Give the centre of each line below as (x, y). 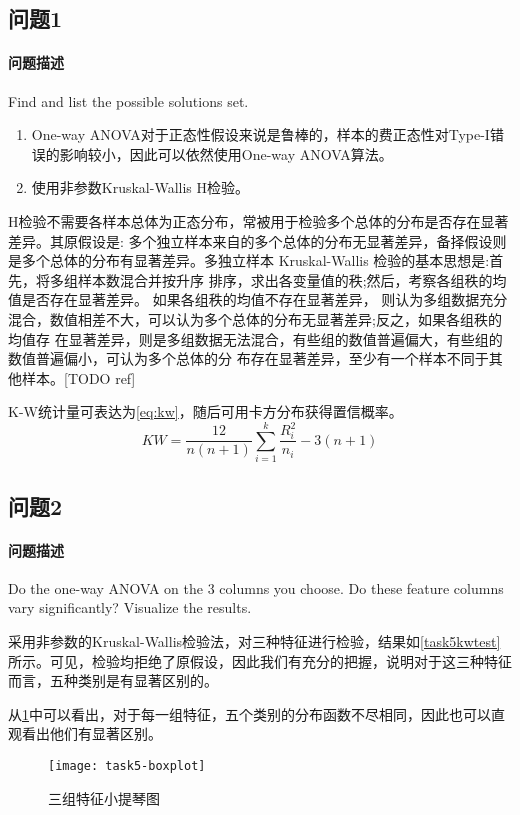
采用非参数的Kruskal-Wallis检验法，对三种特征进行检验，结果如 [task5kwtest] (254, 640)
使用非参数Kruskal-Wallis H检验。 (140, 187)
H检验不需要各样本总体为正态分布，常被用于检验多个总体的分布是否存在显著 (258, 220)
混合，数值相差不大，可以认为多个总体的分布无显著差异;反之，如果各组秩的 (255, 318)
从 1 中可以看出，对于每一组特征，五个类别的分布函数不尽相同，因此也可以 (249, 713)
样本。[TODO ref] (78, 377)
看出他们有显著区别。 (91, 733)
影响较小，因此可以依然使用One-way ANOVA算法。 (226, 153)
